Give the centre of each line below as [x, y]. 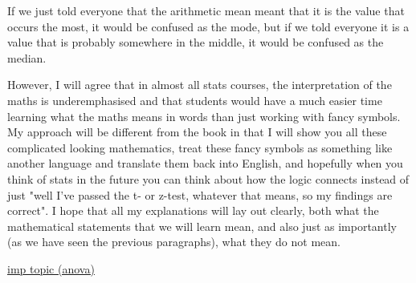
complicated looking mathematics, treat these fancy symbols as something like [200, 147]
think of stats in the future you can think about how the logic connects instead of [208, 178]
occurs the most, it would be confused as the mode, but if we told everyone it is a [208, 26]
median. [27, 57]
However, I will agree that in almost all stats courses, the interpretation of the [200, 85]
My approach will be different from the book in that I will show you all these [197, 132]
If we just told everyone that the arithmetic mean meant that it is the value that [206, 10]
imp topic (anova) [51, 268]
